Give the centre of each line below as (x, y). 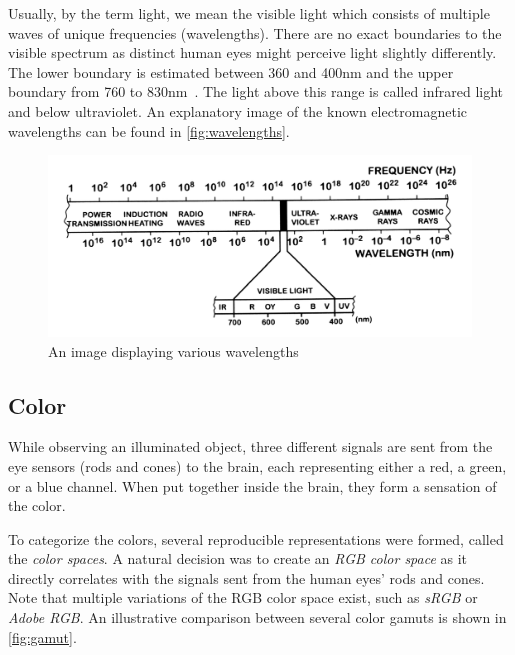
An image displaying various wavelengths (173, 350)
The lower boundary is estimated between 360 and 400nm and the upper (231, 71)
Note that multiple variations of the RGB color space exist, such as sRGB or (243, 597)
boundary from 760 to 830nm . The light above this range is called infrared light (256, 91)
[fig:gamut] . (42, 636)
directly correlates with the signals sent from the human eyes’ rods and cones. (246, 577)
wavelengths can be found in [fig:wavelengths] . (149, 130)
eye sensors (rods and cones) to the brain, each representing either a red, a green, (257, 465)
